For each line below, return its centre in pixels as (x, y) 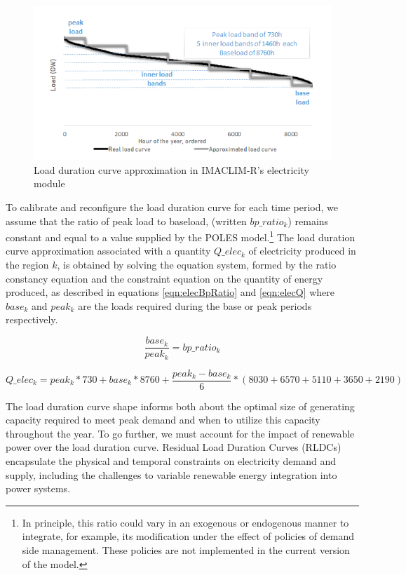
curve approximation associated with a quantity (108, 251)
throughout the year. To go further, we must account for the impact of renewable (180, 433)
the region (27, 265)
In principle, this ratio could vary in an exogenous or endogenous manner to (185, 522)
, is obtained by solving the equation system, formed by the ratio (197, 265)
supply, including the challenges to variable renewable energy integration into (171, 474)
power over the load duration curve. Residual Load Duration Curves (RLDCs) (174, 447)
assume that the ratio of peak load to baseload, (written (126, 221)
